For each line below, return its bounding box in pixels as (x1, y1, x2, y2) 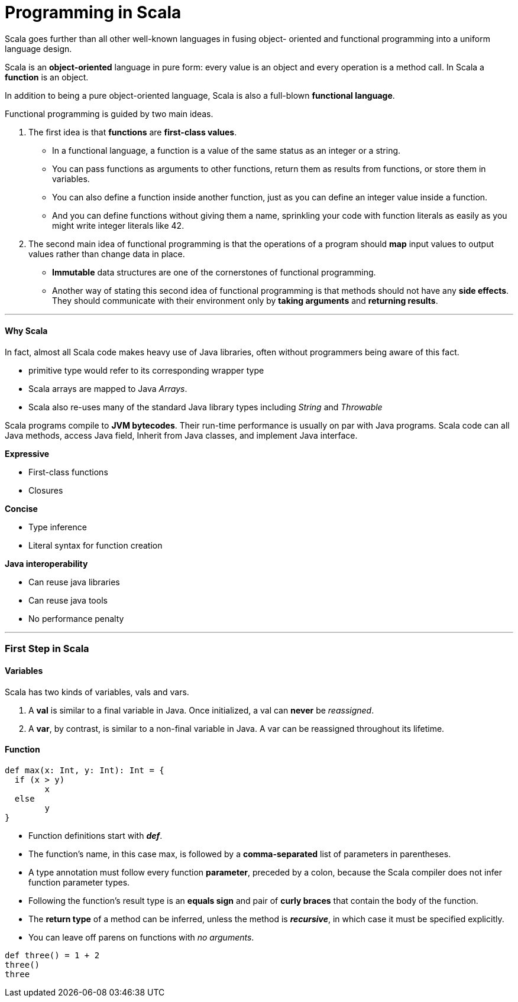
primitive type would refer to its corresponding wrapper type (28, 365, 264, 375)
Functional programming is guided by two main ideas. (5, 108, 213, 119)
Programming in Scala (5, 2, 182, 22)
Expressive (5, 448, 50, 459)
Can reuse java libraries (28, 576, 120, 587)
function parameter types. (28, 877, 130, 887)
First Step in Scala (5, 643, 89, 655)
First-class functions (28, 466, 108, 477)
